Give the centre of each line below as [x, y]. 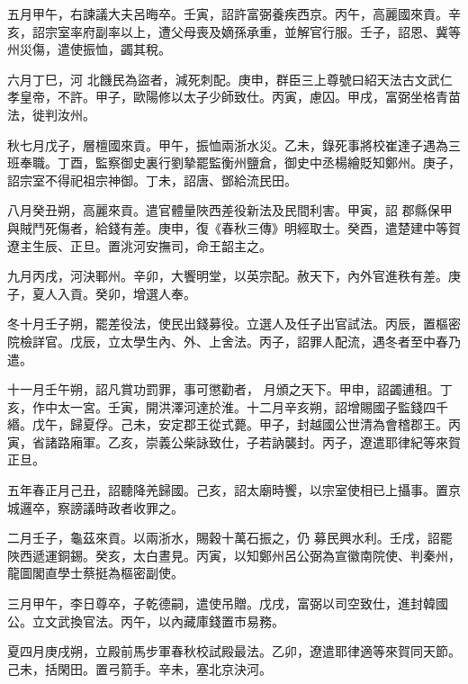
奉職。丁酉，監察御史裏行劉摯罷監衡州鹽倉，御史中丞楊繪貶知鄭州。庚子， [240, 162]
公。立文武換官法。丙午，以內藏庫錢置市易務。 [146, 621]
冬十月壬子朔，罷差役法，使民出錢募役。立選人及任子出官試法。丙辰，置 [221, 324]
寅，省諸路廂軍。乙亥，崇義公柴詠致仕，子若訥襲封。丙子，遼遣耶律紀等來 [228, 441]
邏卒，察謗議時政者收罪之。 [101, 507]
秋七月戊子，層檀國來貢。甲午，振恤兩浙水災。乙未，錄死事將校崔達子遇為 [228, 144]
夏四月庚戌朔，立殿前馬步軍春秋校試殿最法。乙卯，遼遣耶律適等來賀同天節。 [234, 651]
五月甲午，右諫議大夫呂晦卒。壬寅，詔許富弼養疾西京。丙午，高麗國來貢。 [228, 13]
